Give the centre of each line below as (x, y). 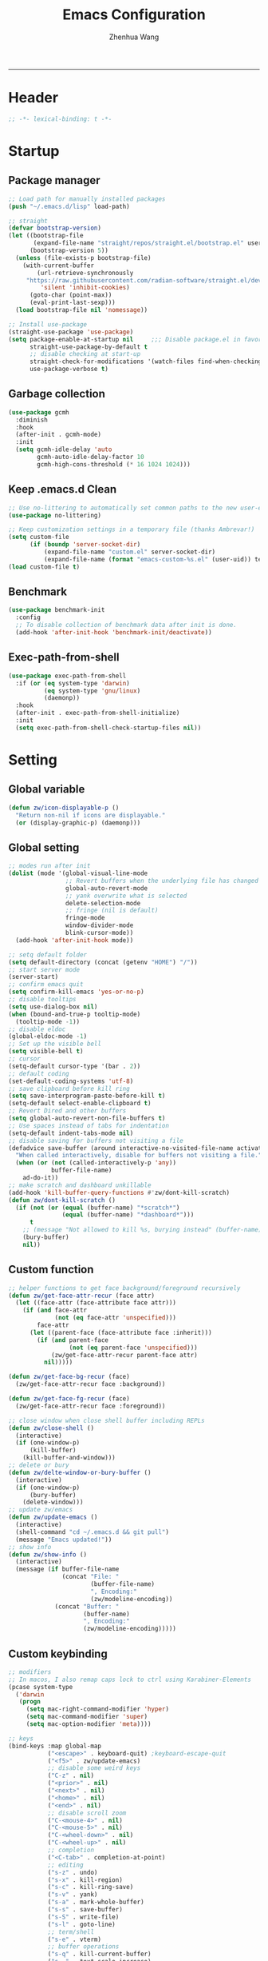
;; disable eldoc (37, 1029)
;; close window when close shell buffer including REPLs (106, 1420)
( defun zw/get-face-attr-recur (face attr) (82, 1296)
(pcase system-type (41, 1687)
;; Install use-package (48, 324)
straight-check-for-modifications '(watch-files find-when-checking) (147, 361)
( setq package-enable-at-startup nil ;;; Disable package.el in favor (135, 339)
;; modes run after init (49, 866)
